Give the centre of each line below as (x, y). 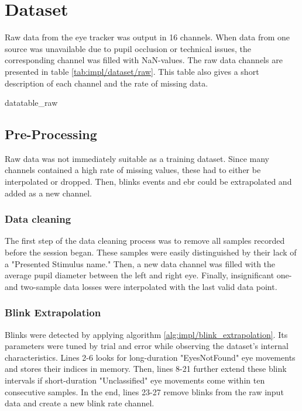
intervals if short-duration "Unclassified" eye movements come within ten (135, 380)
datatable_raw (31, 103)
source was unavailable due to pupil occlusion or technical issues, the (128, 48)
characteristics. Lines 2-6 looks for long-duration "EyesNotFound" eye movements (150, 357)
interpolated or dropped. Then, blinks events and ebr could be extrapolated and (148, 182)
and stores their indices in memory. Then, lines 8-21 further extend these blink (146, 369)
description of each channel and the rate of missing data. (107, 83)
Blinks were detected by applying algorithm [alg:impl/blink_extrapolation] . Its (146, 334)
